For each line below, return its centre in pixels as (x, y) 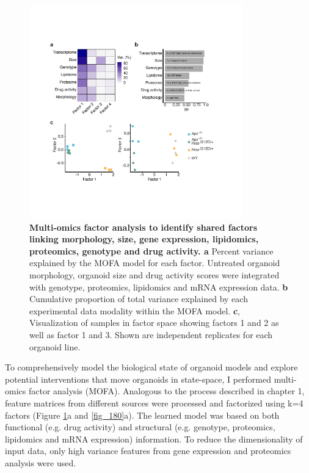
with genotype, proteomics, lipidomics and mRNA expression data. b (159, 287)
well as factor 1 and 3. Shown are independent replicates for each (151, 334)
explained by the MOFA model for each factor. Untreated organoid (155, 263)
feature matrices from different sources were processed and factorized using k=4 (154, 403)
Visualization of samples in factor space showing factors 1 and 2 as (154, 323)
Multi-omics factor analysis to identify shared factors (143, 227)
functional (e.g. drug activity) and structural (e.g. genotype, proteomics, (140, 427)
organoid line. (55, 346)
